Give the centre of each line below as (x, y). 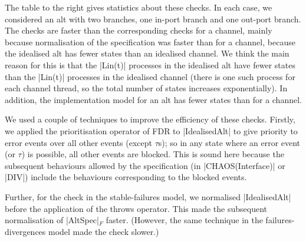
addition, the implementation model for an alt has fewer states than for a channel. (153, 99)
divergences (25, 231)
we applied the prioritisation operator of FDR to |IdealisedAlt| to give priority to (151, 130)
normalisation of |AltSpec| (52, 220)
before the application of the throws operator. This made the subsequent (136, 208)
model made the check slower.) (103, 231)
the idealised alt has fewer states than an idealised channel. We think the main (147, 53)
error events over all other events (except (78, 142)
